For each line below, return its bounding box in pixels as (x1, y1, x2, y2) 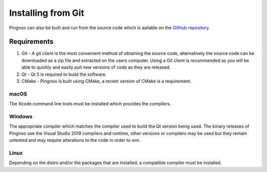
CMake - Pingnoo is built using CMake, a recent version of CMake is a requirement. (21, 78, 191, 84)
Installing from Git (9, 7, 85, 18)
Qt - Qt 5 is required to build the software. (21, 71, 107, 77)
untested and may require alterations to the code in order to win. (9, 137, 140, 143)
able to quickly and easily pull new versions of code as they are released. (21, 64, 171, 70)
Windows (9, 113, 33, 120)
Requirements (9, 38, 54, 46)
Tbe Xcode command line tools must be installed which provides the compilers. (9, 101, 171, 107)
